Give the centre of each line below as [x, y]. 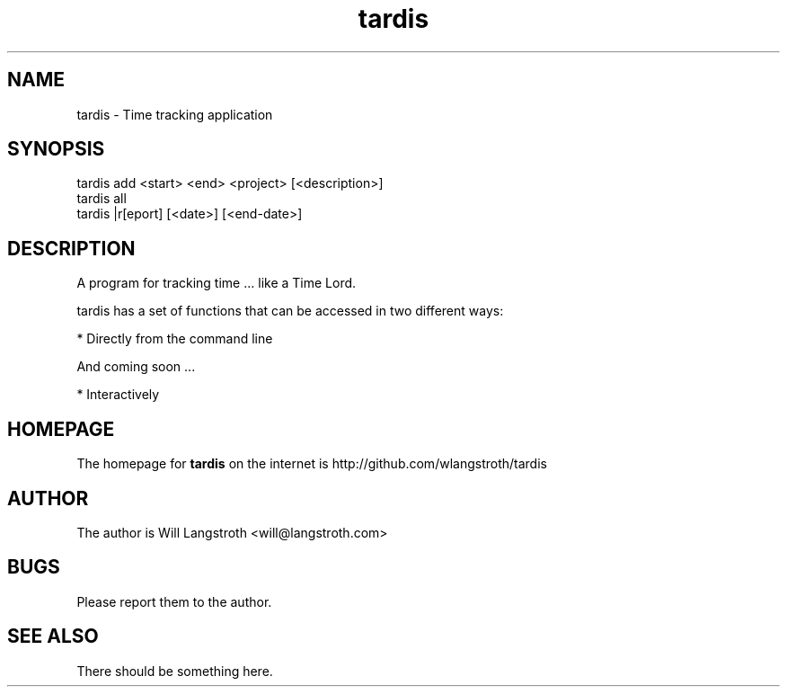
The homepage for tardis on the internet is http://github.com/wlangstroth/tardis [312, 464]
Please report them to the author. [174, 601]
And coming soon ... [136, 367]
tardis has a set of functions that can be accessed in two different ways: [290, 311]
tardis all [102, 199]
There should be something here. [175, 671]
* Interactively [118, 395]
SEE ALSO [53, 636]
